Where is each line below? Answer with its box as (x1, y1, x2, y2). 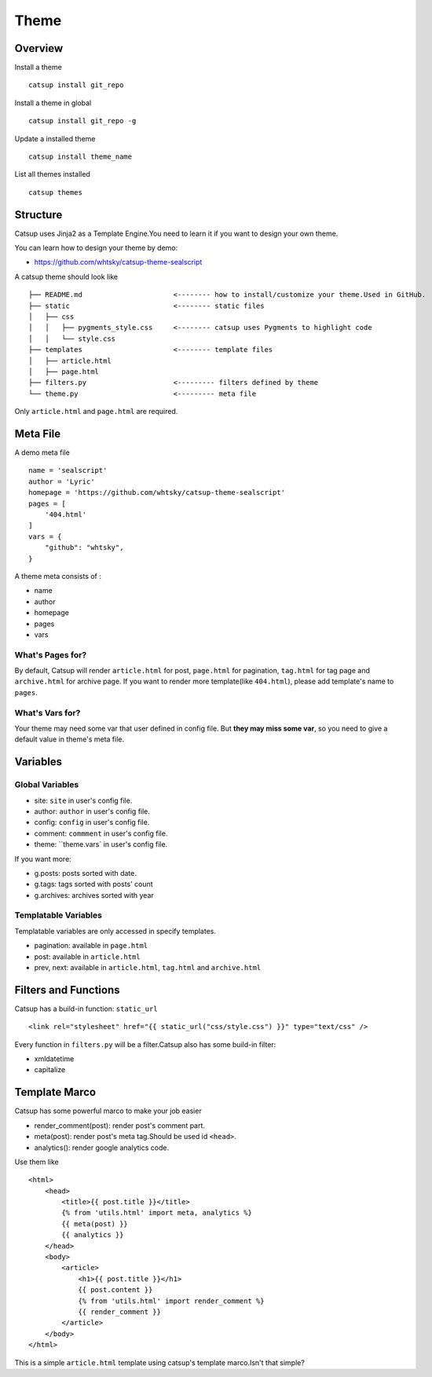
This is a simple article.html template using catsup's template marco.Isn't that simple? (14, 1357, 306, 1367)
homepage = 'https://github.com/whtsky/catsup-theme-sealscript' (28, 488, 286, 497)
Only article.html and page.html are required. (14, 407, 178, 416)
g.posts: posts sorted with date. (34, 868, 137, 877)
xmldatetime (34, 1054, 75, 1064)
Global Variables (14, 779, 79, 790)
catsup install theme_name (28, 152, 133, 161)
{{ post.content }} (78, 1285, 153, 1295)
